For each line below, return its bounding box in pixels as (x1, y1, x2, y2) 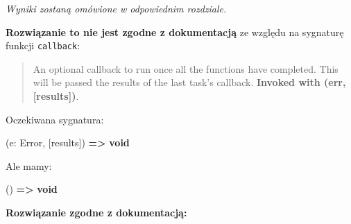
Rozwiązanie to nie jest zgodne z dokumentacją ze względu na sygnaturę (6, 24, 344, 39)
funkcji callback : (6, 38, 80, 53)
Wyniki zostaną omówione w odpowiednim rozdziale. (6, 1, 227, 15)
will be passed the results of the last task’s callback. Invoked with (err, (33, 75, 346, 89)
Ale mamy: (6, 158, 52, 173)
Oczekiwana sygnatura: (6, 112, 104, 126)
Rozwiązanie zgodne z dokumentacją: (6, 205, 187, 219)
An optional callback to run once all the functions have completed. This (33, 61, 339, 76)
